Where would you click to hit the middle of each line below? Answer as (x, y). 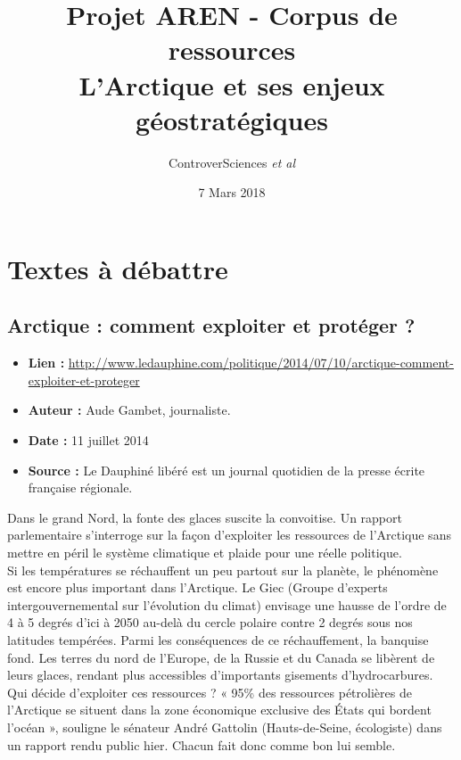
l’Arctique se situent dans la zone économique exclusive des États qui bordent (219, 710)
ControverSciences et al (232, 162)
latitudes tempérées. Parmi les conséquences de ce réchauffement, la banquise (218, 639)
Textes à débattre (118, 268)
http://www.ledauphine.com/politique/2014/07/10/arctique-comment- (261, 363)
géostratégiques (232, 119)
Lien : (46, 363)
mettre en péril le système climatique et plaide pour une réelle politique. (205, 553)
